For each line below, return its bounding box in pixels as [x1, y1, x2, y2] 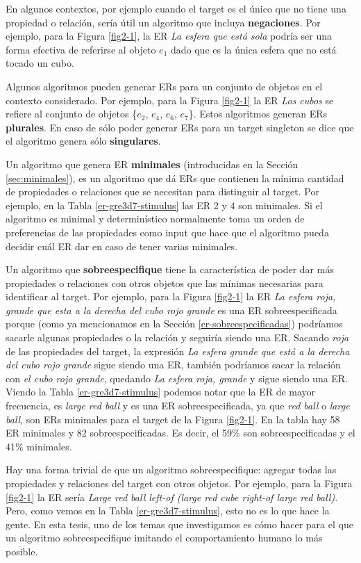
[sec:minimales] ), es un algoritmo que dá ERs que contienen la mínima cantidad [6, 170, 344, 185]
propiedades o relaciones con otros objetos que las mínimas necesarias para [6, 275, 324, 290]
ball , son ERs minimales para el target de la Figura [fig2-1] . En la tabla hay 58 [6, 411, 340, 426]
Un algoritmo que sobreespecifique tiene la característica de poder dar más [6, 262, 334, 277]
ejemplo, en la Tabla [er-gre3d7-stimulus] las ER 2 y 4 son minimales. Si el [6, 197, 323, 212]
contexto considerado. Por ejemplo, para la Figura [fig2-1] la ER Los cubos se [6, 92, 334, 107]
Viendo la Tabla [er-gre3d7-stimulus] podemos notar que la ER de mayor [6, 384, 316, 399]
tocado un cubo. [6, 56, 74, 70]
